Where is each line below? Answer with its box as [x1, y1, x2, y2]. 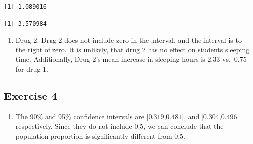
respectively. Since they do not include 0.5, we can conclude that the [15, 121, 224, 131]
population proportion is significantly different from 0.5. [15, 130, 186, 141]
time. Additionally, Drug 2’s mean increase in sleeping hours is [15, 54, 205, 64]
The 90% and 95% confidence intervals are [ [15, 111, 149, 121]
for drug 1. [15, 63, 48, 74]
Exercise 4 [4, 88, 57, 103]
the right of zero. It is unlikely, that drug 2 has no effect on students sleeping [15, 44, 250, 54]
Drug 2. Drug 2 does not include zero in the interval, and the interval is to [15, 35, 242, 45]
